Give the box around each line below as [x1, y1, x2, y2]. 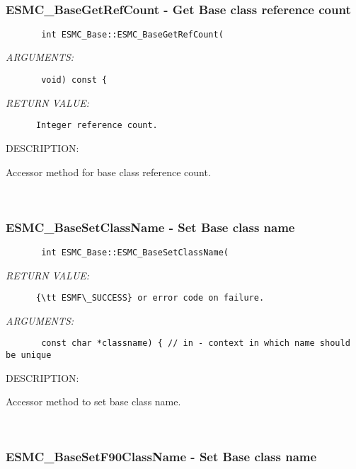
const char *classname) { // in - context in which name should [41, 338, 350, 349]
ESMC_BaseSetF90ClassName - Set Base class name [6, 448, 317, 465]
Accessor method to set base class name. [6, 394, 181, 409]
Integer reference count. [35, 120, 158, 131]
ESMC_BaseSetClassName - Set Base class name [6, 218, 295, 236]
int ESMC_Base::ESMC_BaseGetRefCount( [41, 29, 224, 40]
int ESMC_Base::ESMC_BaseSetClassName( [41, 247, 229, 257]
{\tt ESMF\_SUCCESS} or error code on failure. [35, 293, 265, 303]
